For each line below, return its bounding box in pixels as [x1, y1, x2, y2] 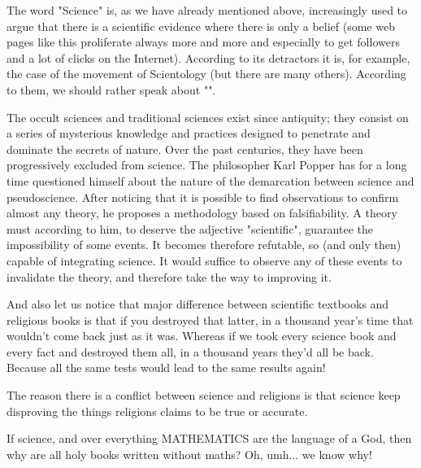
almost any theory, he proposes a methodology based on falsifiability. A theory [7, 204, 397, 221]
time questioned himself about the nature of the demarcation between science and [7, 172, 414, 189]
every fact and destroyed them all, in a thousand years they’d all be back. [7, 343, 374, 360]
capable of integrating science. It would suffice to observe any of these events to [7, 251, 402, 269]
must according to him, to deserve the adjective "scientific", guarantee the [7, 220, 373, 237]
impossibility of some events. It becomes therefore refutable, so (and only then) [7, 236, 401, 253]
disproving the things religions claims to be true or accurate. [7, 402, 308, 419]
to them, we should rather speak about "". [7, 81, 216, 98]
